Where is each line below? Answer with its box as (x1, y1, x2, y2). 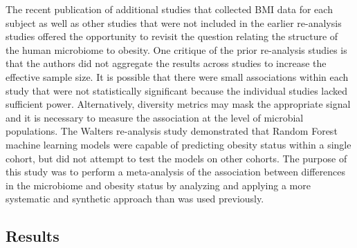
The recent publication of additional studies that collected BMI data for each (6, 2, 333, 16)
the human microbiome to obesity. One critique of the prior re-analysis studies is (6, 42, 347, 57)
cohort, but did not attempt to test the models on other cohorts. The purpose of (6, 151, 347, 165)
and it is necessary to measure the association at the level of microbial (6, 110, 304, 124)
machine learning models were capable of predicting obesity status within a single (6, 137, 351, 151)
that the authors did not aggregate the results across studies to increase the (6, 56, 327, 70)
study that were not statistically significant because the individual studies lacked (6, 83, 348, 97)
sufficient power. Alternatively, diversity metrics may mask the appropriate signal (6, 97, 351, 111)
